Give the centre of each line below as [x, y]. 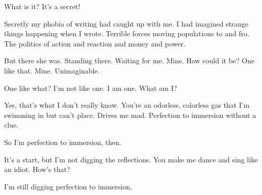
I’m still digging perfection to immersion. [68, 186]
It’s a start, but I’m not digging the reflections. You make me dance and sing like [131, 159]
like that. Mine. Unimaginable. [52, 70]
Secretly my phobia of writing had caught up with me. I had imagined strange [126, 23]
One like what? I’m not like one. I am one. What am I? [91, 88]
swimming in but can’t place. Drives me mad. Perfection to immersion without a [130, 115]
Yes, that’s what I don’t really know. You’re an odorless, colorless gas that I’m [127, 105]
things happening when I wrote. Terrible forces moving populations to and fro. [127, 33]
